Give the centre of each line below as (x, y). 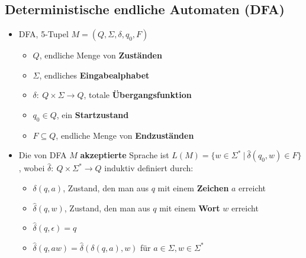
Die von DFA (43, 155)
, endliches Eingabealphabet (94, 75)
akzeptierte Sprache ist (125, 155)
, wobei (32, 168)
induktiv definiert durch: (149, 168)
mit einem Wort (190, 208)
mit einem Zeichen (193, 187)
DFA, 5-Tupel (44, 34)
